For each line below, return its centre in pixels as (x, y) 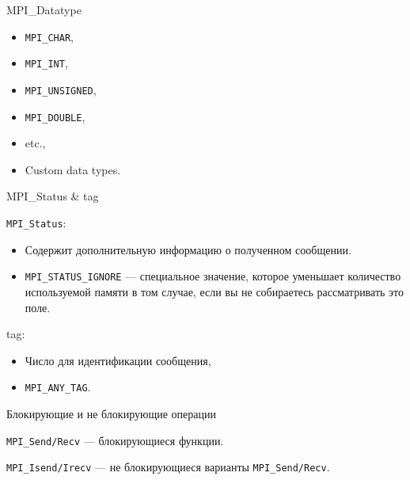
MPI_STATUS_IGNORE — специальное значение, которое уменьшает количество (213, 276)
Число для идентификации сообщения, (118, 360)
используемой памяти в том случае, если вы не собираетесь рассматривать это (214, 291)
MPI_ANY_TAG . (58, 387)
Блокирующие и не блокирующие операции (111, 413)
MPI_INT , (46, 63)
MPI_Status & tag (53, 196)
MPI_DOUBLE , (55, 116)
